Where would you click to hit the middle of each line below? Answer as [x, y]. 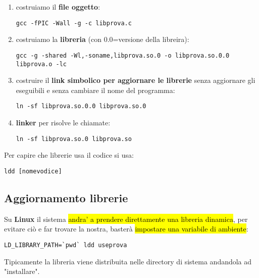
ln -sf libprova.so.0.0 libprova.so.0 [81, 106]
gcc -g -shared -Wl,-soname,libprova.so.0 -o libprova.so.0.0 [123, 55]
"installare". [22, 271]
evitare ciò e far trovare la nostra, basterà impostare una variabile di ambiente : [126, 229]
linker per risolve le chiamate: [63, 122]
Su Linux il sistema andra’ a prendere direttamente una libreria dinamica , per [126, 219]
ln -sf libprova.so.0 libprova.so [74, 139]
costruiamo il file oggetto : [58, 7]
